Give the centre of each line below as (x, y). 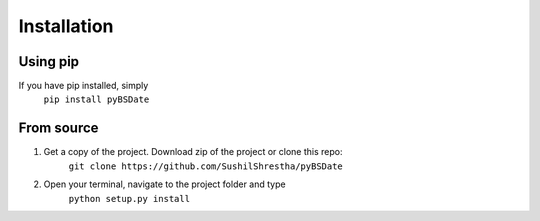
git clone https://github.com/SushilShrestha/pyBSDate (206, 166)
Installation (66, 26)
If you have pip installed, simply (83, 86)
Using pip (49, 61)
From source (58, 128)
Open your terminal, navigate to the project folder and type (164, 184)
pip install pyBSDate (96, 99)
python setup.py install (129, 198)
